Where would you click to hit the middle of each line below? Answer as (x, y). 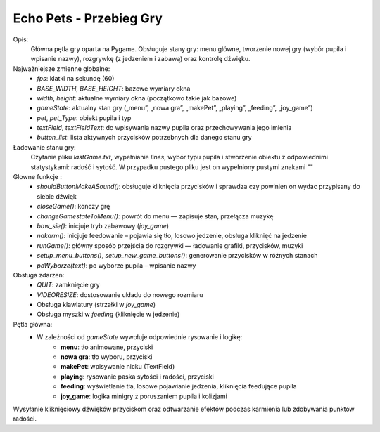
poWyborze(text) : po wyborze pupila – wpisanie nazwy (116, 265)
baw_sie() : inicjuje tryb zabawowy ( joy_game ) (103, 225)
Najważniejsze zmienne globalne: (62, 68)
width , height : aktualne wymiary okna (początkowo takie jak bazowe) (137, 98)
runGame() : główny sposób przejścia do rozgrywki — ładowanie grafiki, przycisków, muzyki (170, 245)
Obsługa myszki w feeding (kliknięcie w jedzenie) (108, 314)
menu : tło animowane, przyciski (107, 347)
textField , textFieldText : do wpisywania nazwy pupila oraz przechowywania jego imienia (164, 128)
